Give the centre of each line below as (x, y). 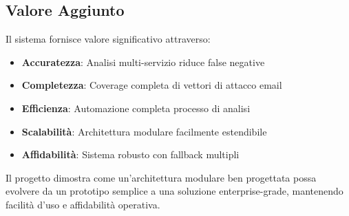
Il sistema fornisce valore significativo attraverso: (108, 39)
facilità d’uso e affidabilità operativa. (83, 204)
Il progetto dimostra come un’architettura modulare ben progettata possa (161, 177)
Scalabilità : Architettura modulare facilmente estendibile (144, 131)
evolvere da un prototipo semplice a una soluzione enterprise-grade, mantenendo (174, 191)
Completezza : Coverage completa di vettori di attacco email (152, 85)
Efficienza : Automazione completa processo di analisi (136, 108)
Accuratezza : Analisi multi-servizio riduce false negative (143, 62)
